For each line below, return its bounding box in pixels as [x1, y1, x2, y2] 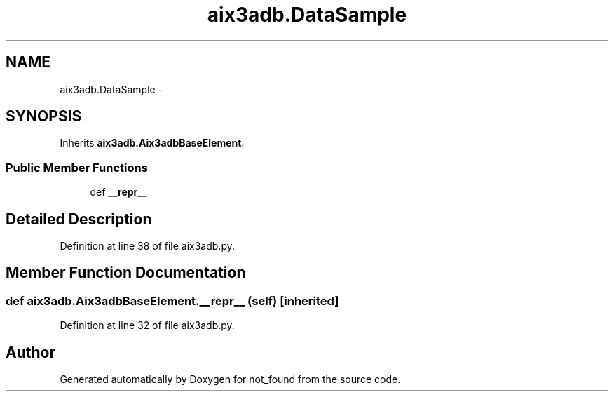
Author [6, 343, 55, 361]
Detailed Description [6, 210, 152, 228]
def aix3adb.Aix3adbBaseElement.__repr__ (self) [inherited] [6, 293, 339, 308]
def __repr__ [90, 186, 147, 198]
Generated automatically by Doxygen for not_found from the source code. [60, 373, 401, 386]
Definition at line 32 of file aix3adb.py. [60, 319, 235, 332]
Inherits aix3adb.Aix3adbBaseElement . [60, 137, 245, 149]
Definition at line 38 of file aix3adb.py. [60, 240, 235, 253]
